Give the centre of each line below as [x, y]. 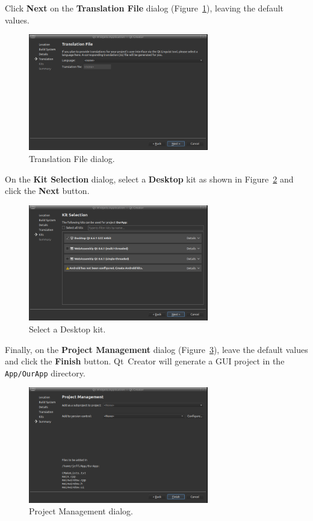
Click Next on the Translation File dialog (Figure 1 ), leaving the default [144, 8]
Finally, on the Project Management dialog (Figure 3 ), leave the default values [156, 349]
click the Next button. [47, 191]
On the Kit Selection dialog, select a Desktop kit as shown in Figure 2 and [149, 179]
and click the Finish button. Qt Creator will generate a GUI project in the [145, 361]
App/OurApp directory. [45, 373]
